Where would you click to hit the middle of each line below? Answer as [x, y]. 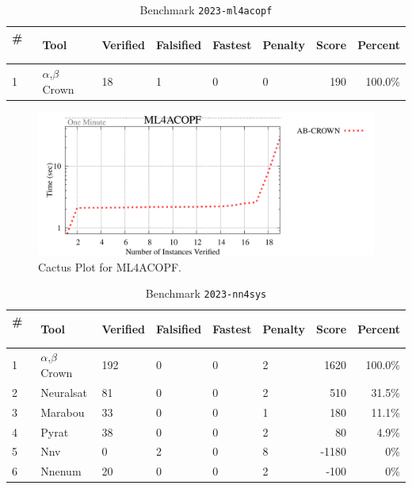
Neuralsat [64, 392]
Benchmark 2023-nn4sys [206, 293]
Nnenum [61, 471]
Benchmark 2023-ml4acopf [206, 10]
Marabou [63, 412]
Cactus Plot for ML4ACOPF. [110, 266]
